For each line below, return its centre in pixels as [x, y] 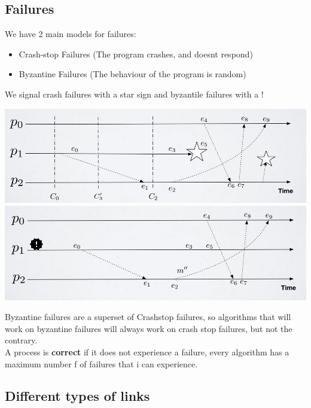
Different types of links [77, 396]
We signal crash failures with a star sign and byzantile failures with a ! [134, 94]
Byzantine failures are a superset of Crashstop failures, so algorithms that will [148, 317]
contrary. [21, 340]
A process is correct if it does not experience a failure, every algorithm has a [147, 351]
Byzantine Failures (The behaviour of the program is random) [132, 74]
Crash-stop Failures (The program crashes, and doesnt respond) [136, 54]
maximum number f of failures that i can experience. [101, 363]
